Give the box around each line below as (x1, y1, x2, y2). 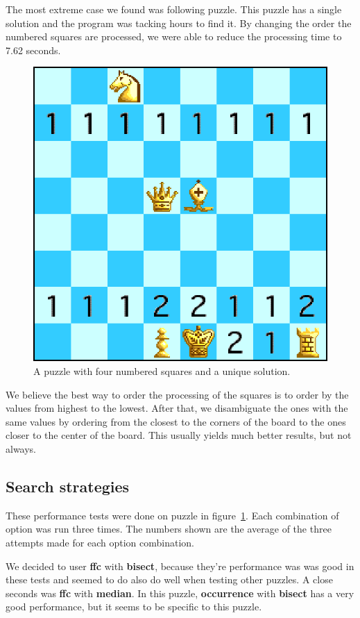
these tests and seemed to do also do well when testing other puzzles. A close (6, 572, 333, 587)
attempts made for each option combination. (6, 535, 194, 549)
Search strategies (6, 475, 130, 496)
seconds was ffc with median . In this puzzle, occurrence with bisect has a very (6, 585, 354, 600)
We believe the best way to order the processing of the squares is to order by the (6, 387, 349, 401)
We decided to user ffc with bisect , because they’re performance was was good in (6, 558, 354, 573)
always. (6, 441, 37, 456)
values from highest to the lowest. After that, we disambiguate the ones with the (6, 401, 348, 415)
